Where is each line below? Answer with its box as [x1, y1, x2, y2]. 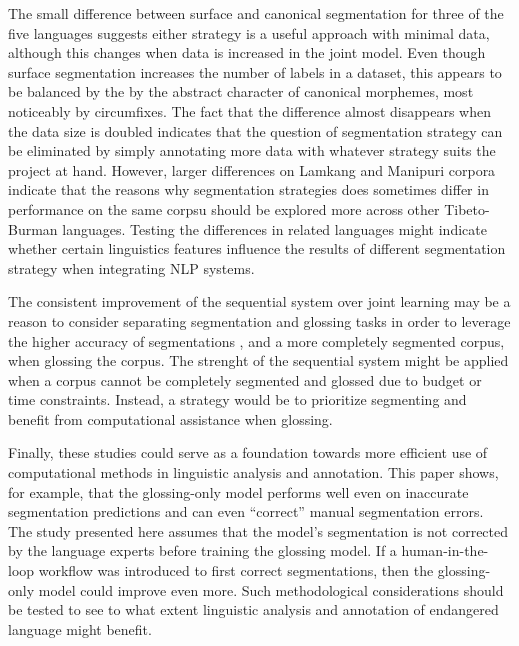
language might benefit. [8, 618, 152, 639]
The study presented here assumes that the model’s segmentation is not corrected [8, 520, 509, 541]
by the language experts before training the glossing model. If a [8, 540, 397, 561]
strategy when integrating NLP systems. [8, 257, 255, 278]
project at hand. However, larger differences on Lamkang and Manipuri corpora [8, 159, 496, 180]
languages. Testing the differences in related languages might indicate [62, 218, 487, 239]
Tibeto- [444, 198, 490, 219]
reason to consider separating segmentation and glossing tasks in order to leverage [8, 310, 511, 331]
